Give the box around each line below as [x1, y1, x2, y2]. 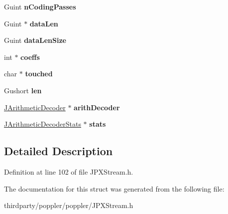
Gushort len [4, 85, 42, 95]
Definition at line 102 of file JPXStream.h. [4, 166, 133, 177]
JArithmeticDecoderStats [4, 119, 81, 129]
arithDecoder [74, 102, 120, 112]
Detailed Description [4, 143, 113, 159]
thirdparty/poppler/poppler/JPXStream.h [4, 200, 133, 211]
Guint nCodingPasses [4, 1, 76, 11]
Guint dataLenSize [4, 35, 66, 45]
